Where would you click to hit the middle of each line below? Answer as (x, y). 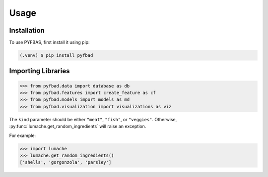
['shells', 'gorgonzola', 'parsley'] (66, 162)
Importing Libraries (39, 71)
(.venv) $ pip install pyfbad (56, 55)
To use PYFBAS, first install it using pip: (49, 43)
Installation (27, 30)
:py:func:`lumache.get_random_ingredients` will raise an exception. (78, 127)
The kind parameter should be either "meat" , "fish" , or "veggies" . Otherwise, (93, 119)
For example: (23, 135)
